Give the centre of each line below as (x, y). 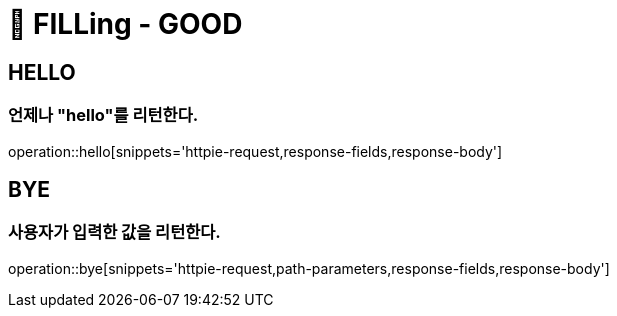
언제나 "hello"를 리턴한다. (103, 115)
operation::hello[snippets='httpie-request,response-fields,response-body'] (255, 151)
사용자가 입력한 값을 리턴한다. (114, 232)
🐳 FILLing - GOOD (125, 24)
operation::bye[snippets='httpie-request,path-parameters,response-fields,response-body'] (309, 268)
